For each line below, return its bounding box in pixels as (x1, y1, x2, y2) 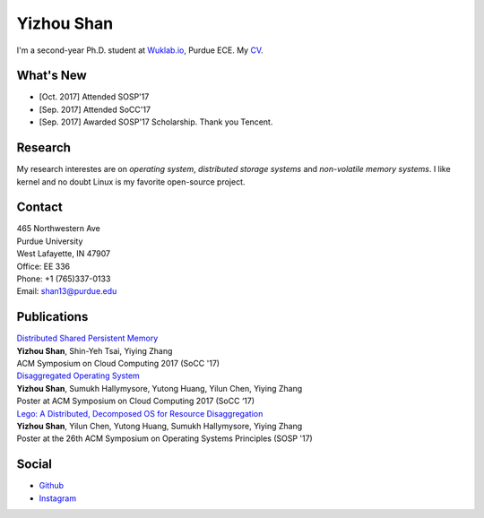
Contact (16, 200, 63, 215)
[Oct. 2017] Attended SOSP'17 (39, 91, 150, 102)
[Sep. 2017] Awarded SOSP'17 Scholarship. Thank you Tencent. (39, 117, 273, 127)
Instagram (39, 493, 76, 504)
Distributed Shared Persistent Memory (16, 332, 159, 344)
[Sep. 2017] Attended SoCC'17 (39, 104, 151, 115)
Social (16, 457, 53, 472)
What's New (16, 68, 87, 83)
